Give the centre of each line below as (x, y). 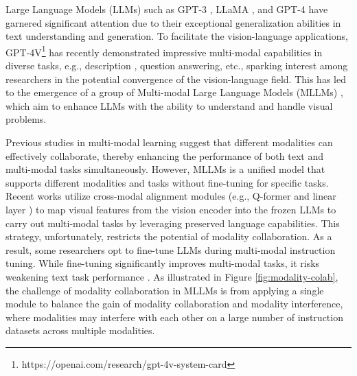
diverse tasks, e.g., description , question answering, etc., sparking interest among (177, 66)
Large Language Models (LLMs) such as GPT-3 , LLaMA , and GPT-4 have (167, 9)
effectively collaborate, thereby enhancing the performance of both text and (164, 155)
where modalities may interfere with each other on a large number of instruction (174, 317)
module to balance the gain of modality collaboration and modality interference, (174, 304)
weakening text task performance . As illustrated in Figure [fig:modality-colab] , (172, 276)
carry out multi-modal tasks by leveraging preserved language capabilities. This (173, 223)
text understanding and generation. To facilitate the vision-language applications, (177, 36)
